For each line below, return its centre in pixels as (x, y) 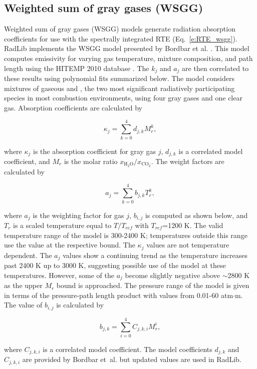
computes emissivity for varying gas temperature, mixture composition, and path (128, 58)
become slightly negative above (172, 275)
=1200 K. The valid (193, 225)
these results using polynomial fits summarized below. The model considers (119, 78)
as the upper (23, 285)
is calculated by (80, 305)
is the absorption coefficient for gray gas (94, 151)
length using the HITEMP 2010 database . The (77, 68)
